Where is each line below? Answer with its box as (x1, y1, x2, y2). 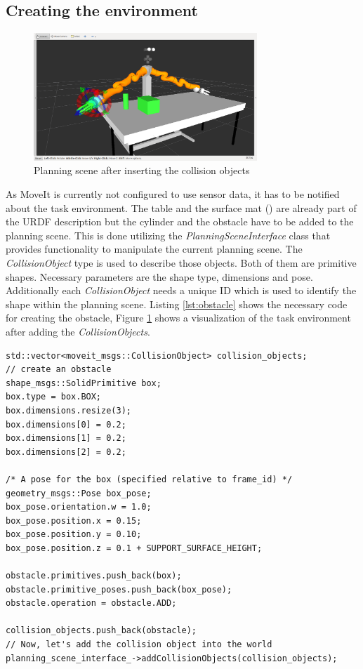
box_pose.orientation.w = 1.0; (6, 502, 152, 512)
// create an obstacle (6, 364, 112, 375)
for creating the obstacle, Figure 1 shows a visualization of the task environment (6, 310, 351, 325)
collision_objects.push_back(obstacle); (6, 625, 197, 636)
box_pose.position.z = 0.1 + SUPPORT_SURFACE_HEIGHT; (6, 543, 263, 553)
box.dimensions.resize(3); (6, 405, 131, 416)
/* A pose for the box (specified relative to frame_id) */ (6, 474, 293, 484)
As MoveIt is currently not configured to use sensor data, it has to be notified (6, 187, 340, 201)
